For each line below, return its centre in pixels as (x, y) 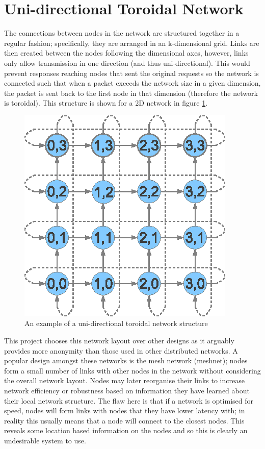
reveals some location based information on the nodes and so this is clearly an (126, 430)
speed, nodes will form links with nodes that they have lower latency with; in (125, 410)
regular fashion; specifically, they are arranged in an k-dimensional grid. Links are (132, 43)
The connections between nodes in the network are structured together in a (122, 33)
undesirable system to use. (45, 440)
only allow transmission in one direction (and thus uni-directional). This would (127, 63)
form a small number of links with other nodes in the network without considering (132, 370)
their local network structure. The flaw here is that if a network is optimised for (129, 400)
